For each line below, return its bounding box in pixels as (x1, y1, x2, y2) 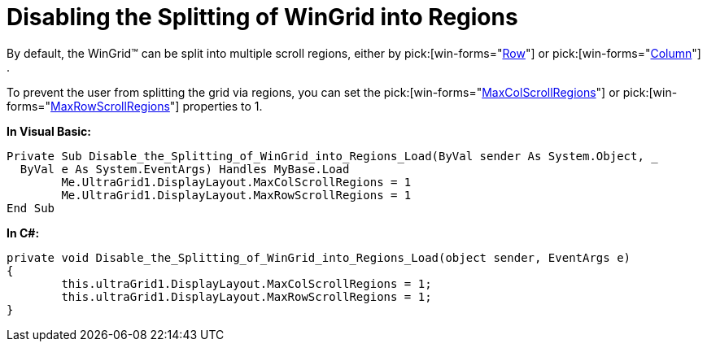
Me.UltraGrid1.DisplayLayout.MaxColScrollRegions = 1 (61, 175, 412, 189)
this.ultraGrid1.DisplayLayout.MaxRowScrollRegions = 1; (61, 289, 432, 303)
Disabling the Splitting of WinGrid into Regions (7, 3, 518, 31)
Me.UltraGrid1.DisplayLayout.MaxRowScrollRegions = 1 (61, 188, 412, 202)
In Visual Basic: (7, 124, 91, 138)
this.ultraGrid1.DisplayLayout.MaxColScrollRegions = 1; (61, 276, 432, 290)
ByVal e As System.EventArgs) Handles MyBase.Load (20, 162, 350, 176)
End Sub (7, 201, 55, 215)
